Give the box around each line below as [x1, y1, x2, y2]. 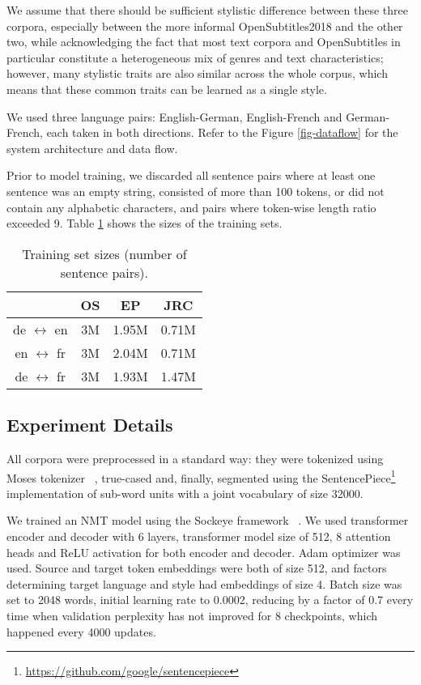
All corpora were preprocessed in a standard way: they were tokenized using [6, 449, 384, 466]
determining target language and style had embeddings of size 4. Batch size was [6, 575, 402, 592]
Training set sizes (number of [22, 244, 187, 263]
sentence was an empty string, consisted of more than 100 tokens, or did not [6, 182, 385, 199]
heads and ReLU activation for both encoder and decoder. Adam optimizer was [6, 543, 401, 560]
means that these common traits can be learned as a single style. [6, 80, 327, 97]
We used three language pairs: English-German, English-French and [6, 108, 342, 125]
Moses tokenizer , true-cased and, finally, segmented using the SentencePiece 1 [6, 466, 396, 486]
